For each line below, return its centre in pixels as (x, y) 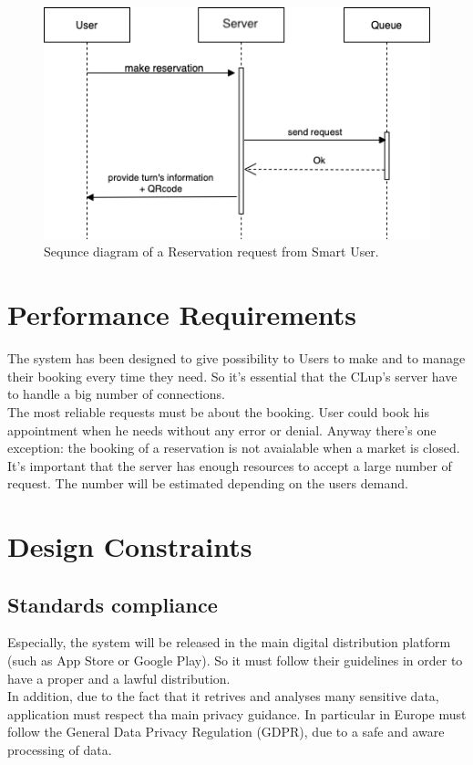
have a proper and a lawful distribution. (119, 678)
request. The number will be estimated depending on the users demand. (208, 483)
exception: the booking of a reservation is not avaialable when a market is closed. (234, 448)
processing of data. (60, 750)
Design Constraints (130, 546)
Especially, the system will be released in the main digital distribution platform (229, 642)
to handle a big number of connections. (116, 394)
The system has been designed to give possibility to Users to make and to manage (236, 358)
